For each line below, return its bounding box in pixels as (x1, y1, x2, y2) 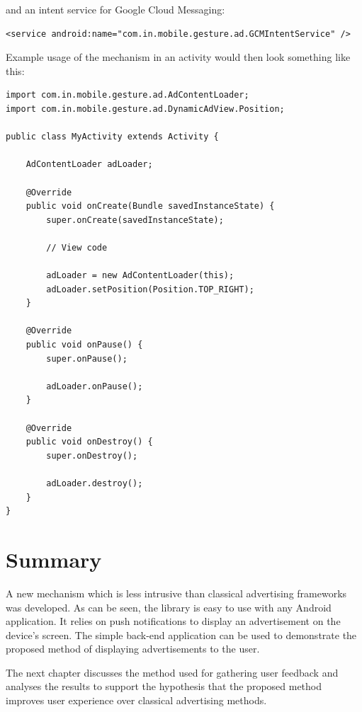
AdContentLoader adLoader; (26, 159, 153, 170)
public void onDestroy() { (26, 437, 153, 447)
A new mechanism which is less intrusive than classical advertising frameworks (6, 585, 347, 600)
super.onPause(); (46, 353, 128, 364)
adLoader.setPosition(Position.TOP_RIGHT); (46, 284, 254, 294)
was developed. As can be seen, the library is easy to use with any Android (6, 599, 332, 614)
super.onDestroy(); (46, 450, 138, 461)
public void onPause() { (26, 340, 143, 350)
